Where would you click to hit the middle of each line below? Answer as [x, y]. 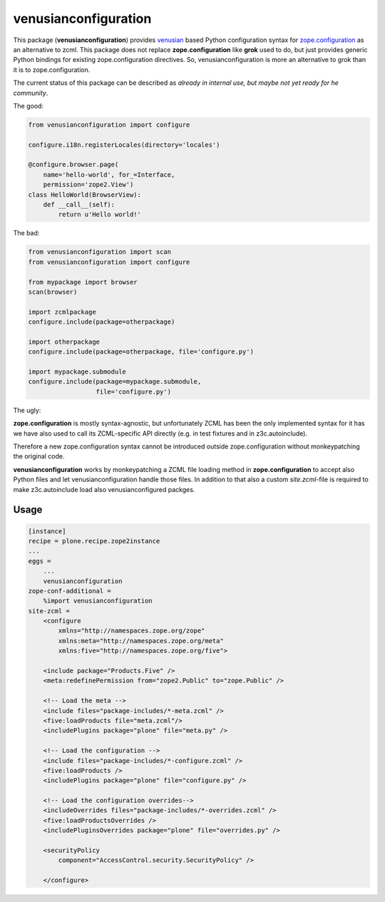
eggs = [40, 561]
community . [31, 93]
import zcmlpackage [62, 312]
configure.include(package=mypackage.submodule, [115, 382]
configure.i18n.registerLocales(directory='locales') [124, 145]
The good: [29, 106]
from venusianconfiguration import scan [99, 252]
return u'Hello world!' [100, 215]
